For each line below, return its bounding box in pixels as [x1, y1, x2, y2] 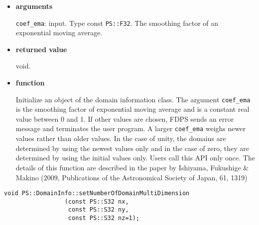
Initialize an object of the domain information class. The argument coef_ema [15, 94, 251, 104]
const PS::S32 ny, [68, 206, 129, 214]
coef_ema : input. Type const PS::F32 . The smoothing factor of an [15, 17, 219, 28]
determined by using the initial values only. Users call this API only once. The [15, 152, 255, 163]
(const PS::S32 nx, [64, 198, 129, 205]
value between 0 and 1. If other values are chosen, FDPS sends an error [15, 113, 234, 124]
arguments [15, 1, 53, 11]
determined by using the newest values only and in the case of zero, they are [15, 143, 250, 153]
